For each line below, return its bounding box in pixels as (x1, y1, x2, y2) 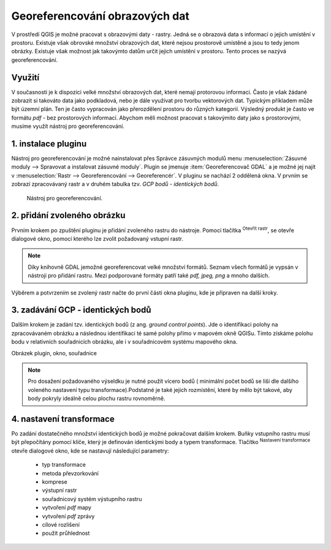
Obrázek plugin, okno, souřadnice (11, 349, 97, 356)
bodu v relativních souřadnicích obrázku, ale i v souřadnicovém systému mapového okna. (11, 338, 238, 345)
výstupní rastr (42, 487, 77, 494)
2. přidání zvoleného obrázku (11, 210, 126, 220)
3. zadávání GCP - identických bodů (11, 305, 151, 315)
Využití (11, 72, 40, 83)
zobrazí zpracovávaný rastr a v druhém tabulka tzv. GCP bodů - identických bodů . (11, 181, 219, 188)
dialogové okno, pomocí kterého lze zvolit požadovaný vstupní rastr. (11, 235, 184, 242)
